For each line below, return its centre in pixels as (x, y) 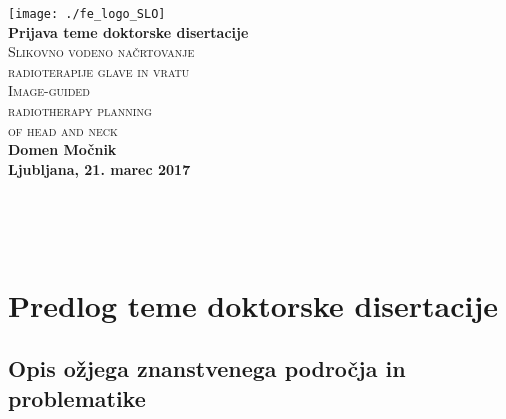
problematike (77, 397)
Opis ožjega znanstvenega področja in (207, 368)
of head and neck (63, 129)
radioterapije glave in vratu (99, 70)
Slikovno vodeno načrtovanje (101, 51)
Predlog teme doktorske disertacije (253, 304)
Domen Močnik (62, 149)
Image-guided (49, 90)
